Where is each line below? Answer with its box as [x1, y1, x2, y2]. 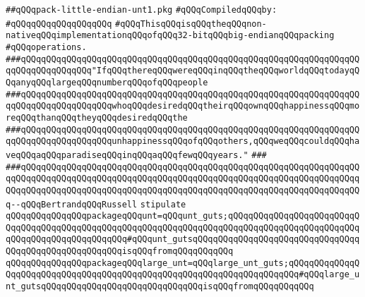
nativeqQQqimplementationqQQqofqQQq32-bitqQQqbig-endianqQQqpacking [6, 30, 335, 41]
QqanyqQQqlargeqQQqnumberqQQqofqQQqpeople [6, 77, 208, 87]
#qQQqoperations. [6, 42, 87, 52]
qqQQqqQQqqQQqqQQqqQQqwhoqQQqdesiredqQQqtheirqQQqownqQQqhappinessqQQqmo [6, 101, 360, 111]
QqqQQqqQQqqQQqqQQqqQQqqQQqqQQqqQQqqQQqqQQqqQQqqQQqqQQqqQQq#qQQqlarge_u [6, 269, 360, 280]
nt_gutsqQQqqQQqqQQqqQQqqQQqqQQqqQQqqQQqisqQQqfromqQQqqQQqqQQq [6, 281, 314, 292]
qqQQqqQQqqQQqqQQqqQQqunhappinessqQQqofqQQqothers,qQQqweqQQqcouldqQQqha [6, 136, 360, 147]
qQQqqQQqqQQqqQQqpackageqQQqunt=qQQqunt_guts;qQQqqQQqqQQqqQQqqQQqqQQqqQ [6, 211, 360, 222]
